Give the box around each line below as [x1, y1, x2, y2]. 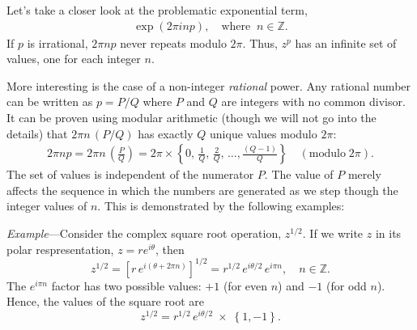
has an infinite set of [295, 34, 397, 51]
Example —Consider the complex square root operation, [6, 225, 282, 241]
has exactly [138, 125, 194, 142]
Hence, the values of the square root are [6, 293, 205, 310]
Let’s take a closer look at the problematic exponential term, [6, 2, 308, 18]
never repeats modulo [120, 34, 227, 51]
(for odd [326, 277, 367, 294]
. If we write [302, 225, 364, 241]
